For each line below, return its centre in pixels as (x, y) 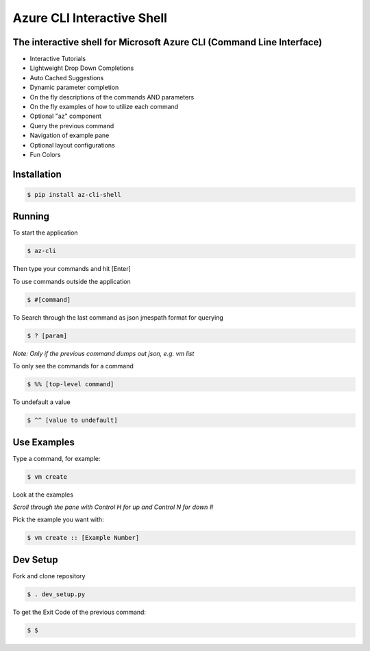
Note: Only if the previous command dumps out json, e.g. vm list (103, 353)
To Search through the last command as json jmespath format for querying (118, 317)
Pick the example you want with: (58, 520)
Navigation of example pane (70, 135)
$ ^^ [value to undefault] (72, 421)
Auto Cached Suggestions (67, 78)
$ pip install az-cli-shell (74, 194)
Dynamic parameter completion (74, 87)
